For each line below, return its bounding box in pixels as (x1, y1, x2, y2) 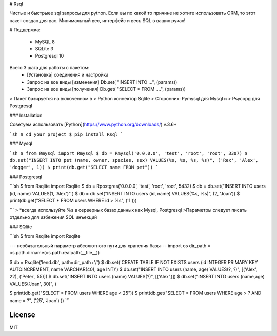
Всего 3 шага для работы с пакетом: (9, 64, 90, 70)
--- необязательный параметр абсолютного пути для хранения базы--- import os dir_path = (9, 242, 211, 249)
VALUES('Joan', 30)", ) (9, 281, 56, 287)
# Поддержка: (9, 27, 41, 33)
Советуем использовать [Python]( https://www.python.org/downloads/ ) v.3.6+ (9, 121, 177, 128)
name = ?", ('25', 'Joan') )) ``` (9, 297, 70, 303)
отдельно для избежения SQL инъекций (9, 214, 97, 220)
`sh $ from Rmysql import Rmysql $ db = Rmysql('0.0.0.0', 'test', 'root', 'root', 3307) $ (9, 150, 248, 156)
